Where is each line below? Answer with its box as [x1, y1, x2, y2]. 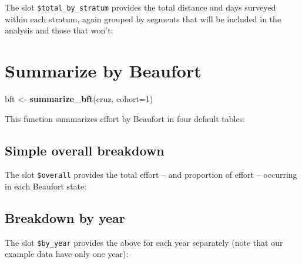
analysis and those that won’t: [5, 24, 113, 36]
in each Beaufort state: [5, 180, 87, 192]
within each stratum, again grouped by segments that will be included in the [5, 12, 281, 25]
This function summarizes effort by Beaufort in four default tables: [5, 112, 246, 124]
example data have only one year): [5, 248, 129, 260]
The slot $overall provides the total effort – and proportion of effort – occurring [5, 168, 297, 181]
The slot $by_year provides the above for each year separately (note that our [5, 236, 283, 248]
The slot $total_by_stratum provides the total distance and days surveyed [5, 1, 276, 13]
